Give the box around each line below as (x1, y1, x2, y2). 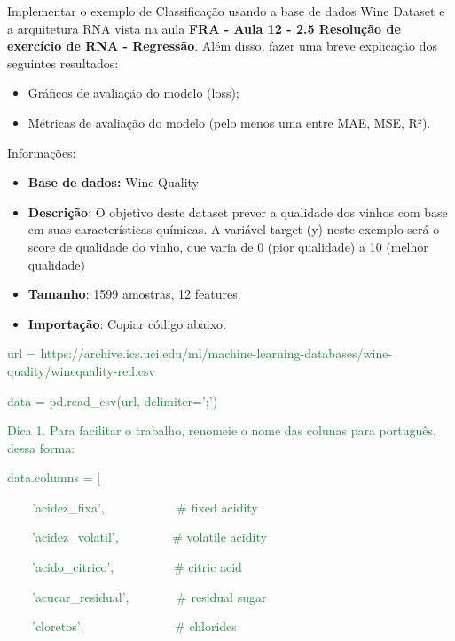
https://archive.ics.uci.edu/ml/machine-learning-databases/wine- (40, 344, 393, 363)
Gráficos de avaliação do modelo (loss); (27, 83, 239, 102)
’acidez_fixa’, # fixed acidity (31, 497, 258, 516)
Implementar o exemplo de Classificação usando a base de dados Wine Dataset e (7, 2, 445, 20)
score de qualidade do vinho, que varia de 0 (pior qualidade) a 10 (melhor (27, 237, 428, 255)
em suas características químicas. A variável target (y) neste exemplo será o (27, 220, 440, 238)
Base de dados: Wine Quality (27, 173, 199, 192)
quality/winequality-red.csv (7, 361, 155, 379)
